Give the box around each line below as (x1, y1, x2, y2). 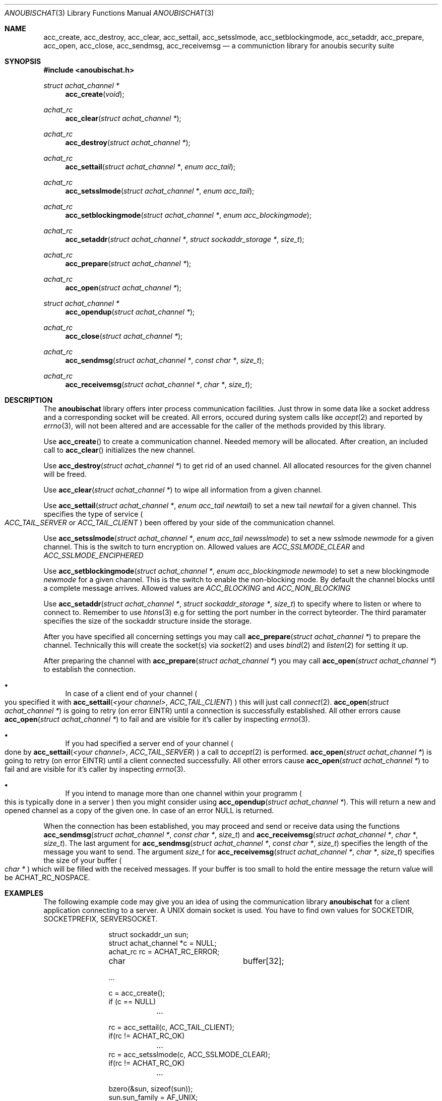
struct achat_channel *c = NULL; (108, 939, 217, 947)
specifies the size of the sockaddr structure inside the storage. (43, 617, 252, 625)
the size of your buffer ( (43, 856, 122, 865)
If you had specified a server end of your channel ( (65, 739, 233, 748)
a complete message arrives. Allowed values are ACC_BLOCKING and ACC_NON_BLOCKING (43, 584, 351, 592)
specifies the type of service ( (43, 510, 143, 518)
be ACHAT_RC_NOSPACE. (5, 873, 90, 882)
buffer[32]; (242, 956, 284, 966)
